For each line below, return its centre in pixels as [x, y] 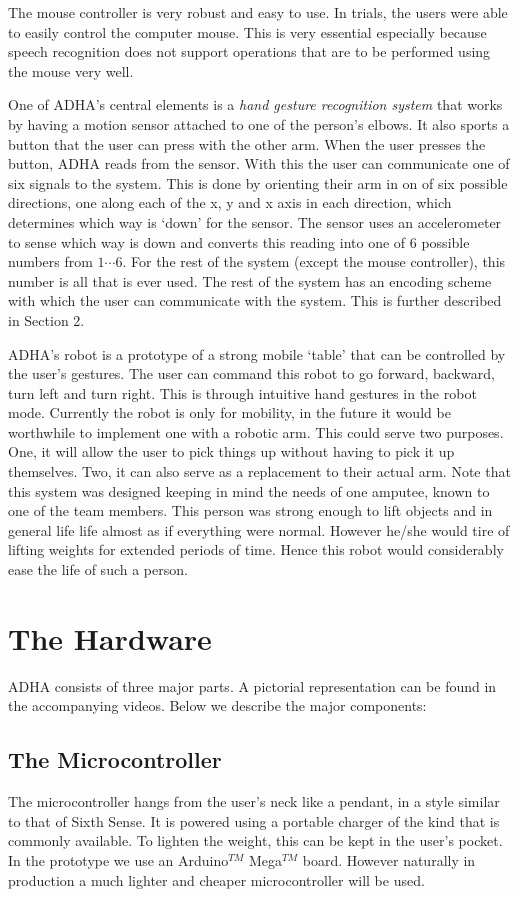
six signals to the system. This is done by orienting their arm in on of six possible [258, 182]
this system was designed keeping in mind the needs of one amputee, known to [249, 490]
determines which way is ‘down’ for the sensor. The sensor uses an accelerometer [255, 221]
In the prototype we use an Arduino [118, 859]
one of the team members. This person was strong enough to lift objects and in [250, 510]
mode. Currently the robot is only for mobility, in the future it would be [229, 412]
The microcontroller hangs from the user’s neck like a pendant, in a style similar [254, 801]
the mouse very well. [71, 70]
